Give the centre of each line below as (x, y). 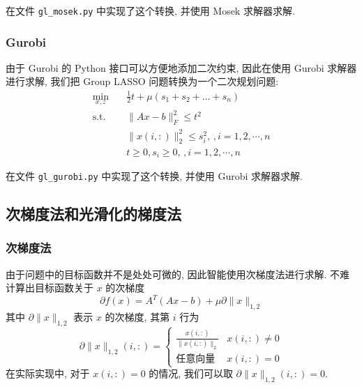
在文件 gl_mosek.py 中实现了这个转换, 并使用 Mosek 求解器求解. (150, 10)
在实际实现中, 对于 (48, 373)
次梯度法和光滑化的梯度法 (93, 214)
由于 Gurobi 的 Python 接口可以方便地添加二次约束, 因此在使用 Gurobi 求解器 (181, 67)
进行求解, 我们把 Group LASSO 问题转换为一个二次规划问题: (142, 81)
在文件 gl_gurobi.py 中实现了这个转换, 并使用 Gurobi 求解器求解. (154, 175)
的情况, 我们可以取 (191, 373)
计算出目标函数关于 (50, 288)
